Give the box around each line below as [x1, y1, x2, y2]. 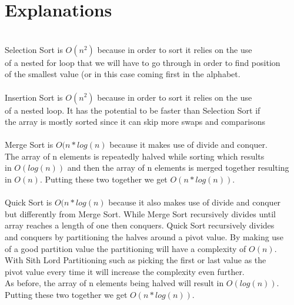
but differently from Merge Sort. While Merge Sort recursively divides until [5, 207, 276, 220]
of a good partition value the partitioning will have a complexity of [5, 242, 246, 254]
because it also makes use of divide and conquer [108, 196, 281, 208]
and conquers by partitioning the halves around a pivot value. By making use [5, 231, 283, 243]
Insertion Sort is [5, 91, 63, 103]
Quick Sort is [5, 196, 52, 208]
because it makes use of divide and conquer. [109, 138, 268, 151]
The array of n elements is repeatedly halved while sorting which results [5, 150, 265, 162]
